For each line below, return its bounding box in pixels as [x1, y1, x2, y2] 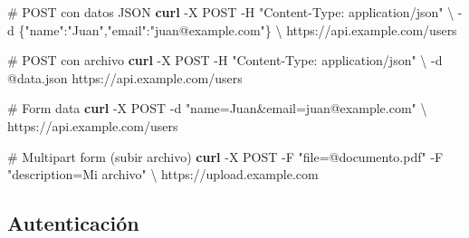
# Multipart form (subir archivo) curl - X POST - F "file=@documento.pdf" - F [7, 147, 444, 166]
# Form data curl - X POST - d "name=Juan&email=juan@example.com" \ [7, 99, 427, 118]
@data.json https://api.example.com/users [7, 68, 243, 87]
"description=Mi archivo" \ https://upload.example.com [7, 165, 319, 184]
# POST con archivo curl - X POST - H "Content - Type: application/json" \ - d [7, 51, 443, 70]
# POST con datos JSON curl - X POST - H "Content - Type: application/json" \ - [7, 3, 463, 21]
